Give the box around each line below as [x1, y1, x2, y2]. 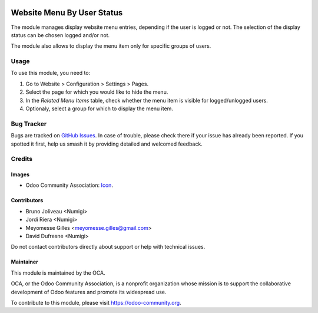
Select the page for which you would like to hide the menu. [25, 88, 168, 95]
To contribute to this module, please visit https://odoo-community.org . [11, 299, 182, 306]
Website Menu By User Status [11, 8, 123, 18]
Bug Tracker [11, 120, 47, 128]
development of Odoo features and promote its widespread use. [11, 288, 167, 295]
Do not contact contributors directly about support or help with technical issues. [11, 243, 206, 251]
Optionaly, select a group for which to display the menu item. [25, 105, 174, 112]
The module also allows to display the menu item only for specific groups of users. [11, 42, 211, 50]
